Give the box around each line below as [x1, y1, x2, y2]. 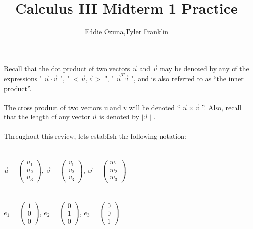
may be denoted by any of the [160, 63, 249, 73]
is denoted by [99, 112, 139, 122]
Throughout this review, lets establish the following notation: [4, 131, 186, 141]
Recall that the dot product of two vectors [4, 63, 130, 73]
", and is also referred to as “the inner [131, 74, 244, 84]
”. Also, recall [201, 102, 242, 112]
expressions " [4, 74, 42, 84]
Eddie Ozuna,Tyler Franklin [84, 26, 169, 37]
